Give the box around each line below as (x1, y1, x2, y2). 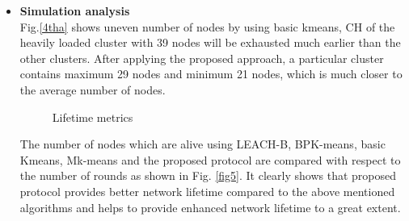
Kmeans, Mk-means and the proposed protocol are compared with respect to (19, 151, 401, 168)
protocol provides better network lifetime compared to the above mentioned (19, 182, 395, 199)
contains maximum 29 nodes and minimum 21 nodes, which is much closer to (19, 65, 403, 82)
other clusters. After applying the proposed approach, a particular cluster (19, 49, 384, 66)
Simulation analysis (19, 2, 130, 19)
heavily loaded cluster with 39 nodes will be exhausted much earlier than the (19, 34, 401, 51)
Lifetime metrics (52, 108, 133, 125)
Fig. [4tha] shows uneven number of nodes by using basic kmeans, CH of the (19, 18, 395, 35)
